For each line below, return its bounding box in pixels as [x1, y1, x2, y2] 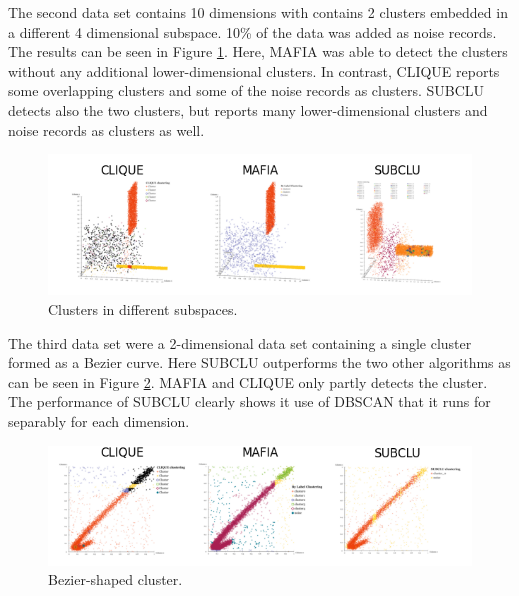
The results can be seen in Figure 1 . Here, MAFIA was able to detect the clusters [8, 41, 508, 62]
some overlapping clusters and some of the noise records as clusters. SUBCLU [8, 80, 485, 101]
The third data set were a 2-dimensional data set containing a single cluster [8, 332, 472, 353]
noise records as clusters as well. [8, 119, 205, 140]
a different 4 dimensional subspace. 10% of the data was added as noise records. [8, 21, 497, 42]
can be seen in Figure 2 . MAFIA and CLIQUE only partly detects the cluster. [8, 371, 488, 392]
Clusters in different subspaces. [48, 299, 238, 320]
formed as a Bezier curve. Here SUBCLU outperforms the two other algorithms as [8, 352, 511, 373]
